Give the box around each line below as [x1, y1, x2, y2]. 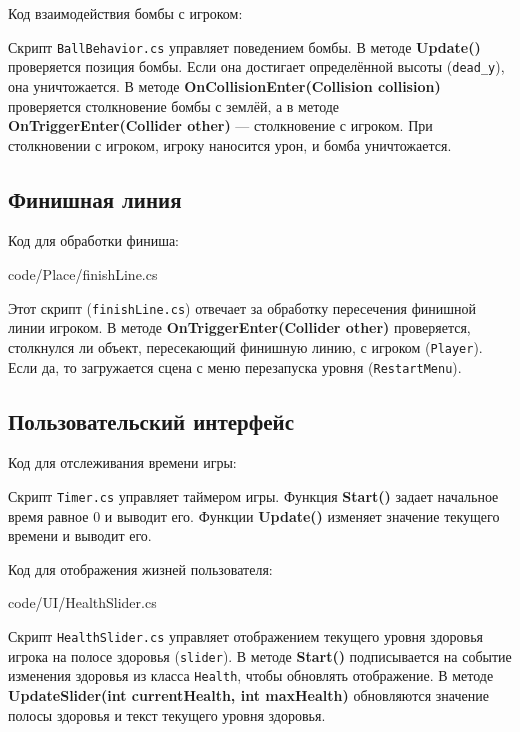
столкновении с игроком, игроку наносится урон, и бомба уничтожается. [8, 134, 452, 155]
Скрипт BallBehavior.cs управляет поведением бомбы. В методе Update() [8, 36, 481, 57]
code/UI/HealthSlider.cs [8, 592, 157, 613]
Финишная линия [8, 183, 182, 214]
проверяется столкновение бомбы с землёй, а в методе [8, 95, 340, 116]
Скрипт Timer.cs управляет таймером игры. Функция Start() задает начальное [8, 486, 499, 507]
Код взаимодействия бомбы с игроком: [8, 3, 243, 23]
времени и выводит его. [8, 525, 152, 546]
